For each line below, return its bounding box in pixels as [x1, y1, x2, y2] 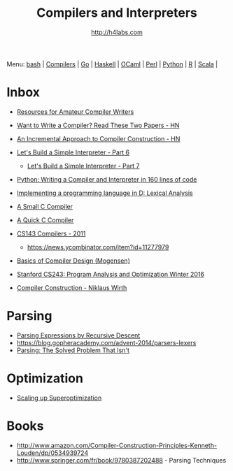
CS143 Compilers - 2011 [16, 229, 86, 238]
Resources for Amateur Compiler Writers [16, 107, 134, 116]
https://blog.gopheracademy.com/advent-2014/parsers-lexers [16, 338, 197, 347]
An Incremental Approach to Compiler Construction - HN [16, 134, 181, 143]
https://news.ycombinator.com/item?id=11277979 [27, 242, 169, 251]
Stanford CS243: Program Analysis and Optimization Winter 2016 [16, 270, 204, 278]
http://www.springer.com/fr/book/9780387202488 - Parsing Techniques [16, 456, 227, 464]
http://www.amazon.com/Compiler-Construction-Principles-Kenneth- [16, 441, 218, 449]
